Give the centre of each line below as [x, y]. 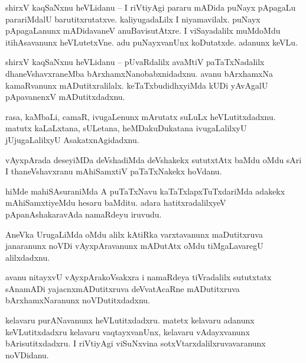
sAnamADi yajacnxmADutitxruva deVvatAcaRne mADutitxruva [123, 288]
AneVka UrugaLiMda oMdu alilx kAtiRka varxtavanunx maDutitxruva [134, 234]
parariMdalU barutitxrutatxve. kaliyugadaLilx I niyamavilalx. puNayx [133, 19]
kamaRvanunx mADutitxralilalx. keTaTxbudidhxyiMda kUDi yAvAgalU [137, 85]
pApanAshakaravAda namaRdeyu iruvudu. [84, 214]
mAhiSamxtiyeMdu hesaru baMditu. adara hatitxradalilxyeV [116, 202]
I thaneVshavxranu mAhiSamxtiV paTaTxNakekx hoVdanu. [114, 171]
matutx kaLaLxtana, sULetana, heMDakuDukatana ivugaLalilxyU [126, 128]
